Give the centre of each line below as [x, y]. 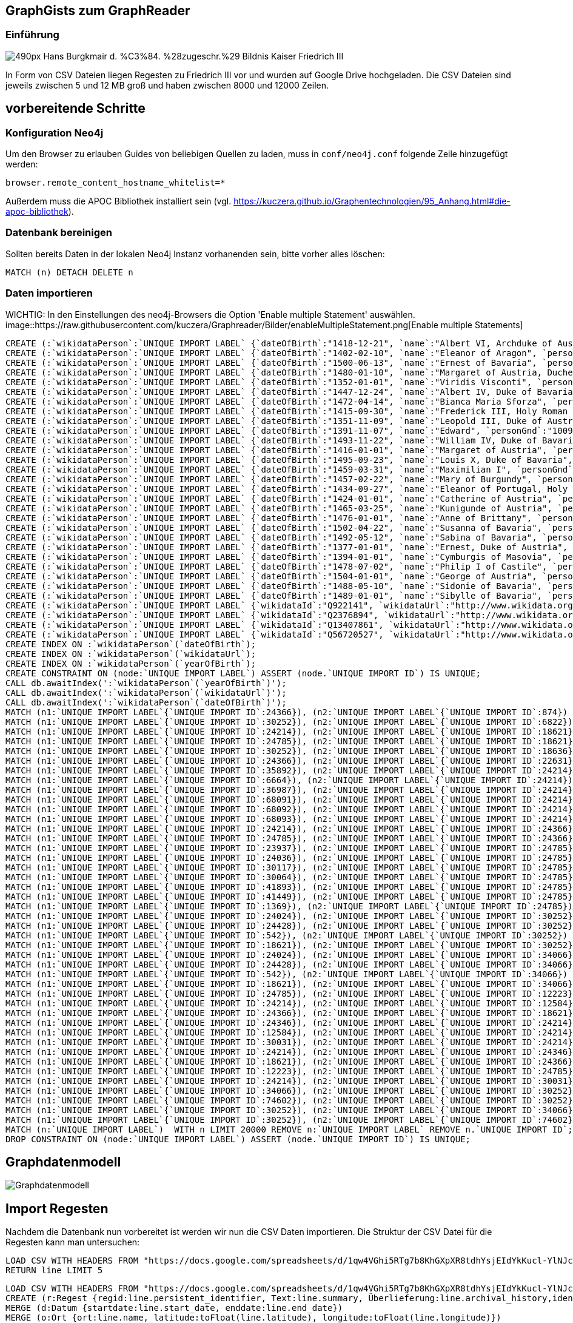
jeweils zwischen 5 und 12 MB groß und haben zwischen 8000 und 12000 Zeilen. [167, 85]
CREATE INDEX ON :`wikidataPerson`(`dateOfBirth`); [131, 644]
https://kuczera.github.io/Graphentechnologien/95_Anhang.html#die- [372, 201]
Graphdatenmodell [63, 1162]
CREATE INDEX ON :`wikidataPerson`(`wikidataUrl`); [131, 654]
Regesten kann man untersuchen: [73, 1242]
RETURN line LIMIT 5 [54, 1271]
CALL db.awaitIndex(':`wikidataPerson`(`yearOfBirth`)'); [146, 683]
